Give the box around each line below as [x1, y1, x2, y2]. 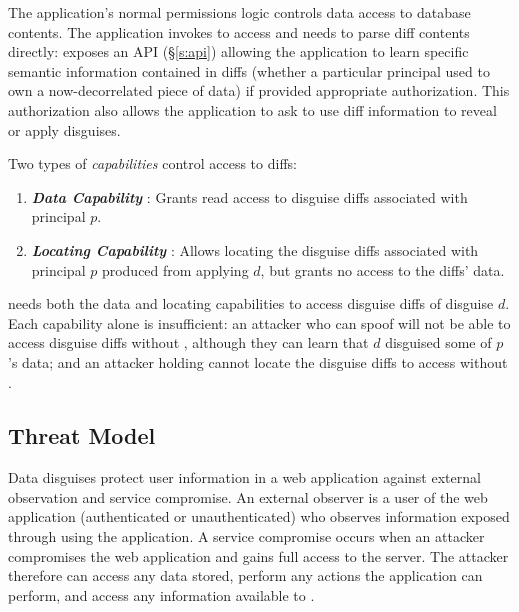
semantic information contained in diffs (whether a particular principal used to [8, 60, 490, 81]
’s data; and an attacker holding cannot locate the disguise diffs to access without [8, 351, 508, 372]
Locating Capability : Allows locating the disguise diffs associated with [31, 239, 479, 260]
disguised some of [385, 332, 492, 353]
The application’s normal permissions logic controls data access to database [8, 2, 471, 22]
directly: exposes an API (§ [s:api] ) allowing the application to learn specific [8, 41, 469, 62]
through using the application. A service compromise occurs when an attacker [8, 526, 485, 547]
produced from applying [101, 259, 249, 280]
